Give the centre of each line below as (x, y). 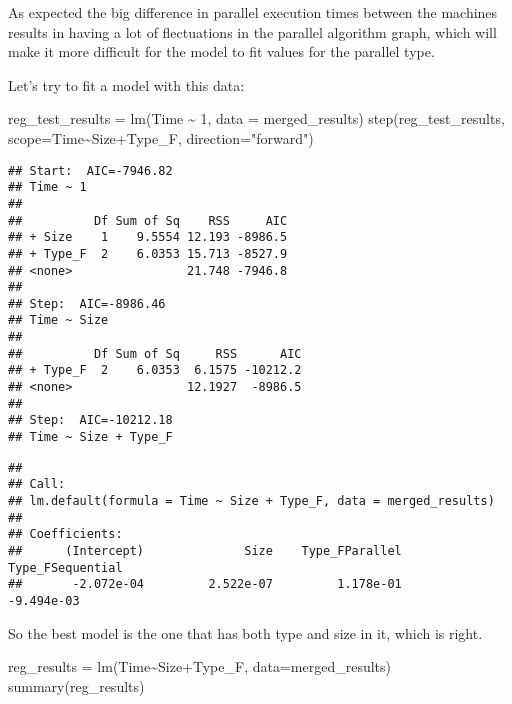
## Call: (37, 484)
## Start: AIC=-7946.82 (90, 170)
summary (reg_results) (76, 685)
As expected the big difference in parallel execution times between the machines (253, 12)
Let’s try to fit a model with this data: (126, 84)
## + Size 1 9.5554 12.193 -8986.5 (148, 237)
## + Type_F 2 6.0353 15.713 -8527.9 (148, 253)
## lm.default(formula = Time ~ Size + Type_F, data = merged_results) (251, 501)
